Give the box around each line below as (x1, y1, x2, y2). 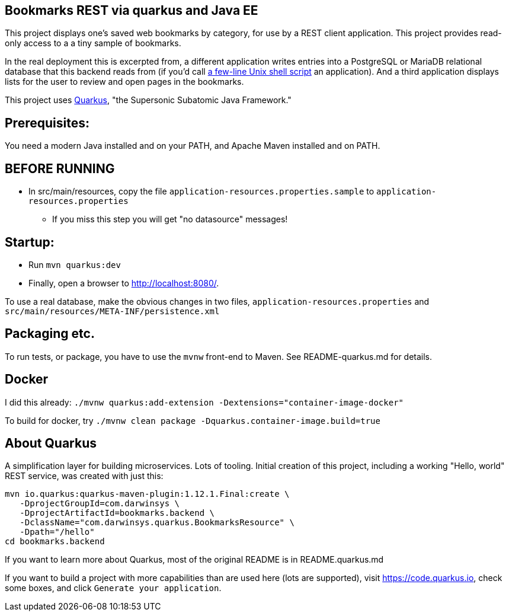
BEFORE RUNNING (5, 161, 115, 176)
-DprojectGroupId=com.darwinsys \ (20, 499, 180, 509)
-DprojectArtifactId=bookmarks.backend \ (20, 508, 215, 518)
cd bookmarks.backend (5, 537, 105, 547)
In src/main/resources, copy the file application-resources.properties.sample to (28, 186, 374, 197)
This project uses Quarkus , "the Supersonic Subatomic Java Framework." (5, 95, 292, 106)
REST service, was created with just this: (5, 471, 164, 481)
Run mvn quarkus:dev (28, 259, 121, 270)
